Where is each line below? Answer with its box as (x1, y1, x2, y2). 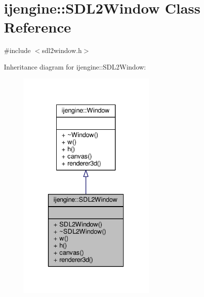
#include (4, 45, 31, 55)
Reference (4, 17, 71, 37)
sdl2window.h (42, 45, 82, 55)
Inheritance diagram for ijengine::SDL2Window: (4, 61, 146, 71)
